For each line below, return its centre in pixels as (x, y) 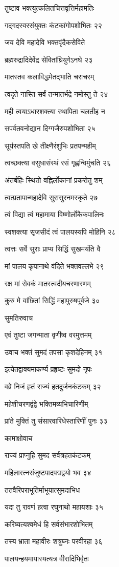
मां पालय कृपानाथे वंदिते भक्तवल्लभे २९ (54, 266)
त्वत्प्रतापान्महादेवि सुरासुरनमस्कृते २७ (51, 197)
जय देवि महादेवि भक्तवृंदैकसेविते (45, 42)
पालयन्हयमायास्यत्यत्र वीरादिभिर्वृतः (47, 558)
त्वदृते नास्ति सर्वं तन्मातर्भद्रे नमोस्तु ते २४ (56, 93)
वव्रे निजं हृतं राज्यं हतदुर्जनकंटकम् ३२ (53, 386)
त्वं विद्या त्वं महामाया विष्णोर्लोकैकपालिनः (55, 214)
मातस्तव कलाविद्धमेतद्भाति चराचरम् (50, 77)
